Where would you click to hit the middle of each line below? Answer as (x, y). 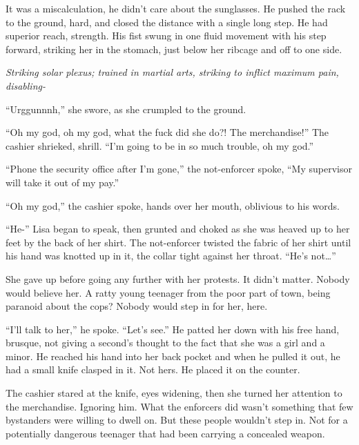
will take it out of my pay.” (62, 182)
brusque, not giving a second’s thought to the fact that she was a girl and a (165, 343)
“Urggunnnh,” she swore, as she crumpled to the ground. (126, 109)
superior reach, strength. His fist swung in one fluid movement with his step (166, 36)
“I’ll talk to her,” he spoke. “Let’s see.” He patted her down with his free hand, (173, 329)
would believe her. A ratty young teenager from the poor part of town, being (168, 292)
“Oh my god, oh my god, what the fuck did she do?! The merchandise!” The (167, 132)
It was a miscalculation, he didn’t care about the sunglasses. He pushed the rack (176, 8)
